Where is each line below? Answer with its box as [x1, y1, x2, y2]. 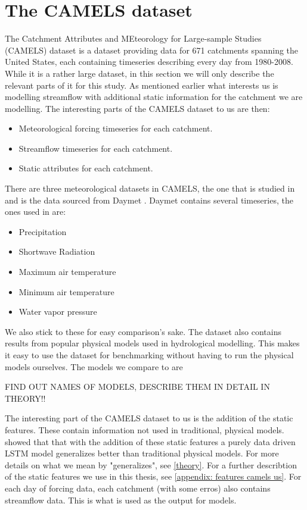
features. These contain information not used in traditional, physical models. [5, 423, 284, 436]
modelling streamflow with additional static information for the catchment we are [5, 90, 303, 103]
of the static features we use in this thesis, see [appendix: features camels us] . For [5, 470, 302, 483]
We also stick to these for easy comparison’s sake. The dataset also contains [5, 325, 281, 337]
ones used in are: [5, 205, 66, 218]
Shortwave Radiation [18, 245, 95, 258]
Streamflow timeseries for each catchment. [18, 142, 173, 154]
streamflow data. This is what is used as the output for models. [5, 493, 237, 506]
